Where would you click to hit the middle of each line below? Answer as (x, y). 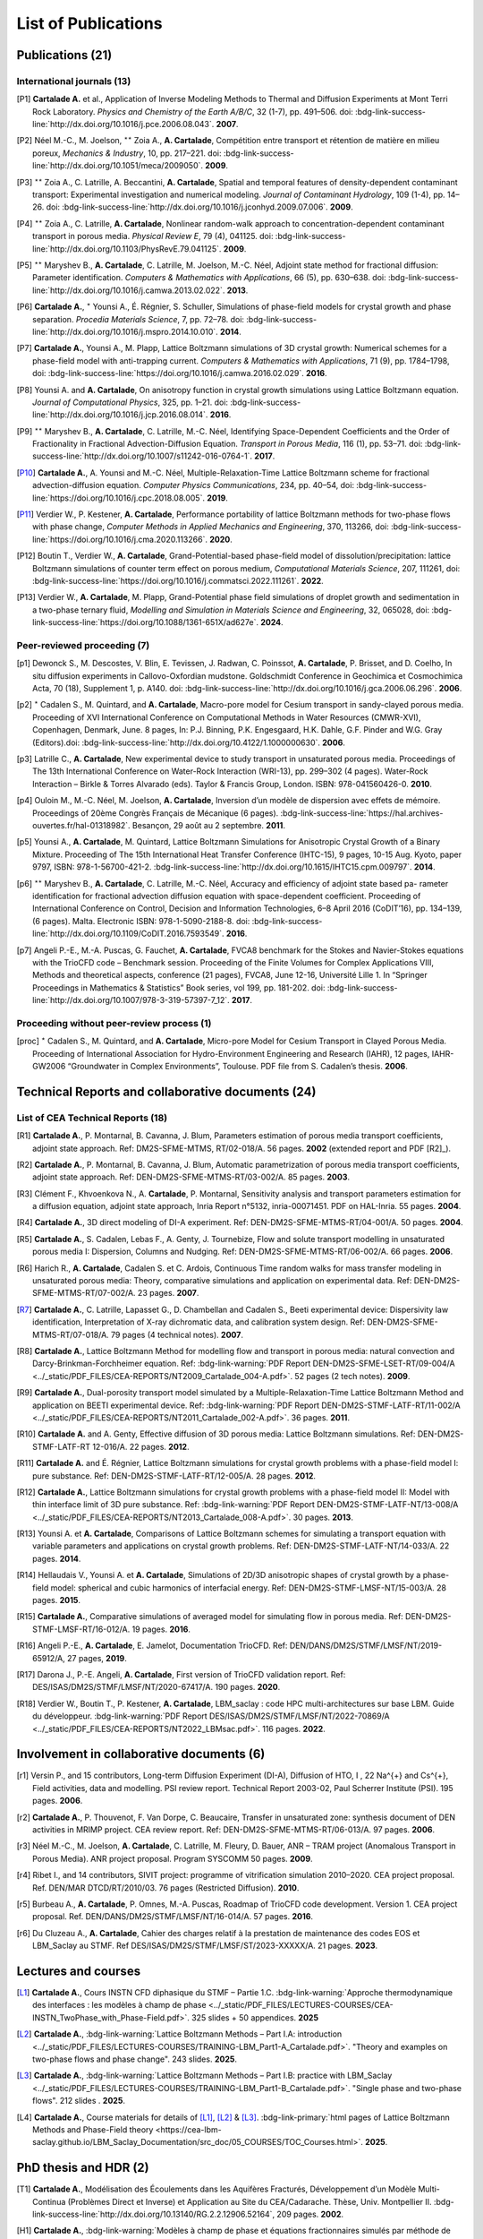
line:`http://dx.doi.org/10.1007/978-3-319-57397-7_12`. (131, 1000)
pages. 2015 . (56, 1600)
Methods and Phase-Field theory (93, 2129)
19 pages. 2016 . (161, 1629)
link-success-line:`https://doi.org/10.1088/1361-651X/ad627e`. (146, 622)
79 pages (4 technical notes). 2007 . (177, 1334)
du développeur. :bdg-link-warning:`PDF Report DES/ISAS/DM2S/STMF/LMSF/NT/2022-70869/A (212, 1716)
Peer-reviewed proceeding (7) (83, 645)
